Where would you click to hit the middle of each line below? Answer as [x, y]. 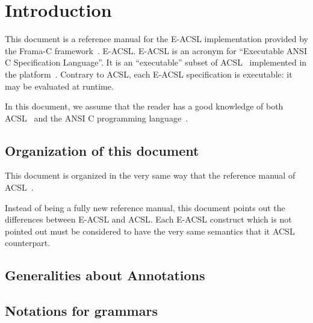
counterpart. [28, 243]
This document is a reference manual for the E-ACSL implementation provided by [156, 39]
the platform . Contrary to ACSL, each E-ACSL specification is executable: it [149, 74]
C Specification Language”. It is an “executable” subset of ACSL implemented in [156, 62]
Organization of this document [102, 150]
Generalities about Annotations [105, 275]
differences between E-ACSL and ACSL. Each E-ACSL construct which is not [148, 219]
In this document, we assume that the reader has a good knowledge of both [144, 106]
